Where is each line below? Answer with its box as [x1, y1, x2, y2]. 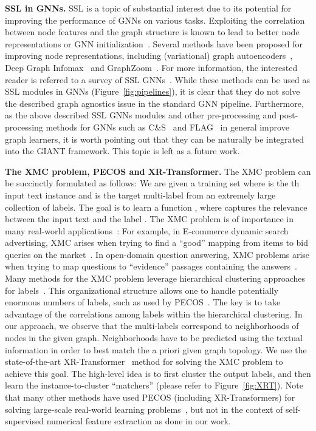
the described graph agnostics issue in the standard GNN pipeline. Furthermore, [5, 97, 304, 109]
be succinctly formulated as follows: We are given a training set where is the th [5, 177, 300, 189]
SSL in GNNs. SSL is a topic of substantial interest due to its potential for [5, 2, 292, 14]
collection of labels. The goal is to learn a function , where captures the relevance [5, 200, 307, 213]
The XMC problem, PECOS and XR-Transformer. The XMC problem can [5, 165, 311, 177]
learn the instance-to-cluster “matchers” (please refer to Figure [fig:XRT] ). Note [5, 379, 303, 392]
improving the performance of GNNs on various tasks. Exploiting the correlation [5, 13, 305, 26]
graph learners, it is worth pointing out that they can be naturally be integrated [5, 132, 304, 145]
